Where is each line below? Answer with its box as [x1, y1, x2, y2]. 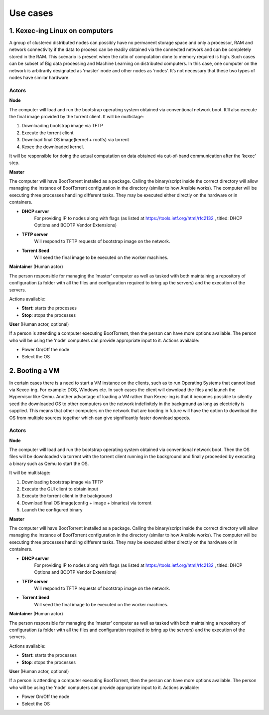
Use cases [9, 7, 53, 18]
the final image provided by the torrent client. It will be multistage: [9, 113, 144, 119]
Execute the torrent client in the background [21, 493, 112, 499]
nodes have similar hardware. [9, 75, 70, 81]
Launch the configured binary [21, 507, 83, 513]
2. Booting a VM [9, 367, 60, 375]
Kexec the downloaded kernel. [21, 144, 84, 150]
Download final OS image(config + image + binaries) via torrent [21, 499, 152, 506]
